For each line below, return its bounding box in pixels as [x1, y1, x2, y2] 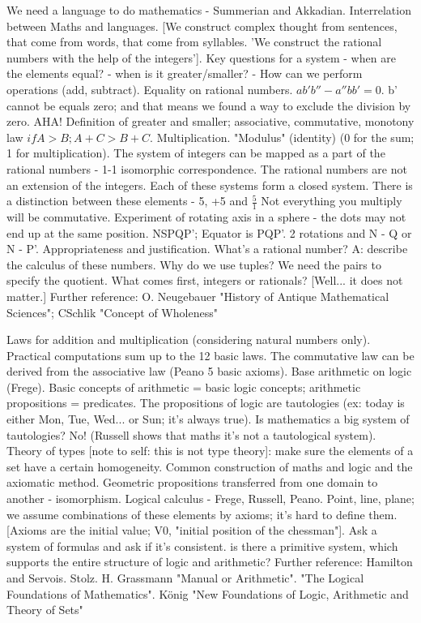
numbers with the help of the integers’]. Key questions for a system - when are [6, 49, 396, 66]
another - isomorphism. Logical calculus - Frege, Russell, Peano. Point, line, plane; [6, 490, 415, 507]
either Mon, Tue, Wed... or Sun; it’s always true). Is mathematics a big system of [6, 410, 410, 428]
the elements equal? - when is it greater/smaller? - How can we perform [6, 65, 363, 82]
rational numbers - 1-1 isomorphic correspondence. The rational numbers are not [6, 160, 407, 177]
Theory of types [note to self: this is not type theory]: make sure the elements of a [6, 442, 414, 459]
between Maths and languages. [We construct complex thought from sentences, [6, 17, 398, 34]
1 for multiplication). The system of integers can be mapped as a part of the [6, 144, 385, 161]
